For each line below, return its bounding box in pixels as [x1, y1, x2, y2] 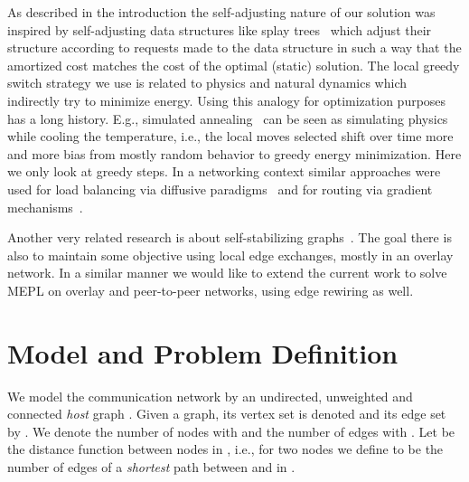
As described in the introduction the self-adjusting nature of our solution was [7, 3, 436, 21]
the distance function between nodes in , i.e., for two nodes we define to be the [7, 439, 444, 458]
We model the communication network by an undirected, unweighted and [7, 386, 413, 405]
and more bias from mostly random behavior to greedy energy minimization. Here [7, 144, 462, 163]
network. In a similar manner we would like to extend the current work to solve [7, 263, 447, 282]
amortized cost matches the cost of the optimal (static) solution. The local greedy [7, 55, 460, 74]
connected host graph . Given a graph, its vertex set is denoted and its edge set [7, 404, 446, 423]
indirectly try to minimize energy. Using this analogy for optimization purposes [7, 90, 446, 109]
